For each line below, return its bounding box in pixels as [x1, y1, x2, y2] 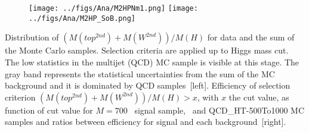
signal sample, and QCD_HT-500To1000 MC [134, 103, 305, 116]
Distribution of [5, 31, 59, 43]
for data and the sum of [207, 31, 295, 43]
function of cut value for [5, 103, 93, 116]
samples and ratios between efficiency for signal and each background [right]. [5, 115, 286, 128]
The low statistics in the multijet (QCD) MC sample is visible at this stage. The [5, 55, 299, 68]
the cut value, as [228, 90, 289, 103]
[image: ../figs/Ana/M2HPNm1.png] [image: [29, 4, 198, 12]
